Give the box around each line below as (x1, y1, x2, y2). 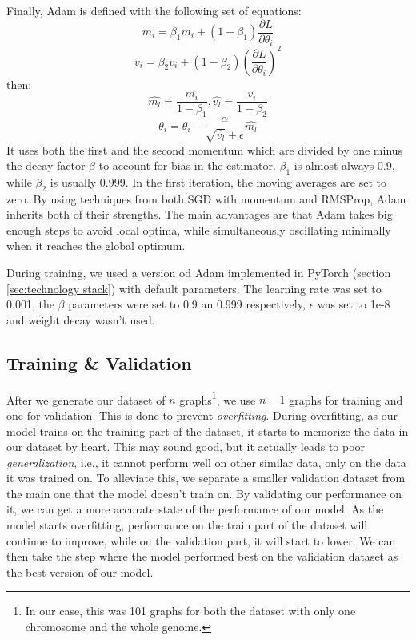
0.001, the (6, 296, 54, 312)
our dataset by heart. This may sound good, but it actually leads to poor (6, 438, 366, 455)
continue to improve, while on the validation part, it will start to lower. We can (6, 532, 396, 549)
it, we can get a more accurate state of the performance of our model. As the (6, 501, 384, 517)
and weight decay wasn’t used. (6, 311, 155, 328)
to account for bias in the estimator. (98, 157, 276, 174)
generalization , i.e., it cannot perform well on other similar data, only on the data (6, 453, 406, 470)
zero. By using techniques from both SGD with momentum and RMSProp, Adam (6, 190, 406, 207)
